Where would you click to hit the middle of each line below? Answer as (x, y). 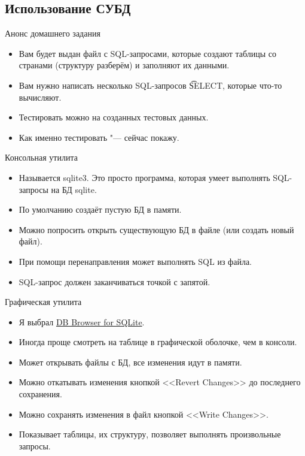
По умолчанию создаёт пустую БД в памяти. (100, 209)
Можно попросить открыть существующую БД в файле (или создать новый (156, 229)
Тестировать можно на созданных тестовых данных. (114, 117)
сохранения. (40, 394)
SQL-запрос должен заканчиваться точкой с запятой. (115, 281)
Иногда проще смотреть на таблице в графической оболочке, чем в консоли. (158, 342)
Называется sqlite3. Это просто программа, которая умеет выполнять (144, 177)
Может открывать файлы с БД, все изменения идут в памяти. (130, 362)
